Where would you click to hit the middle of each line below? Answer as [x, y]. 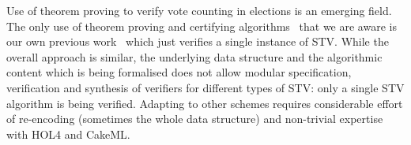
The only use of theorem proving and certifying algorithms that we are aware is [202, 26]
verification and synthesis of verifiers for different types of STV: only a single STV [205, 87]
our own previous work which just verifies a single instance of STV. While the [198, 41]
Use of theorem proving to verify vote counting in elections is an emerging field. [199, 10]
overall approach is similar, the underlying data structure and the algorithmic [194, 56]
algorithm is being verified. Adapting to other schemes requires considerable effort [205, 103]
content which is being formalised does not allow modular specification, [179, 72]
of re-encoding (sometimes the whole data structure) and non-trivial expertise [195, 119]
